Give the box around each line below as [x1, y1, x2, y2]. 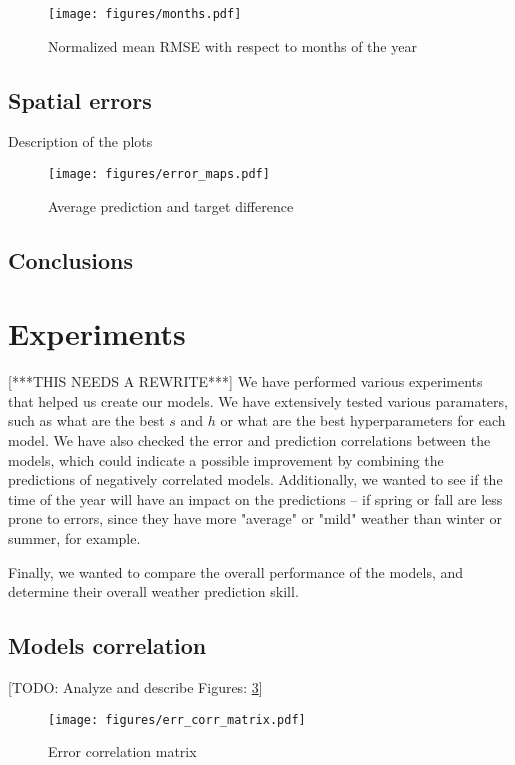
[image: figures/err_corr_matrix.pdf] [48, 712, 306, 727]
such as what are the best [8, 410, 165, 431]
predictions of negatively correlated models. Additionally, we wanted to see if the [8, 469, 503, 490]
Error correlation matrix [48, 741, 197, 762]
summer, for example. [8, 527, 141, 548]
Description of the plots [8, 131, 153, 152]
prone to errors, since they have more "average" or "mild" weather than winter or [8, 508, 502, 529]
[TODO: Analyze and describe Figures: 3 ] [8, 676, 263, 697]
